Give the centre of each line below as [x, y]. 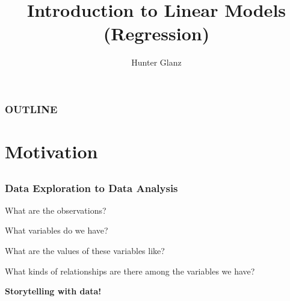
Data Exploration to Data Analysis [91, 188]
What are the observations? [56, 210]
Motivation [51, 151]
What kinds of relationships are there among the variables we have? [130, 271]
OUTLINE [31, 109]
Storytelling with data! [53, 291]
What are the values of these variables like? [85, 251]
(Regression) [156, 33]
